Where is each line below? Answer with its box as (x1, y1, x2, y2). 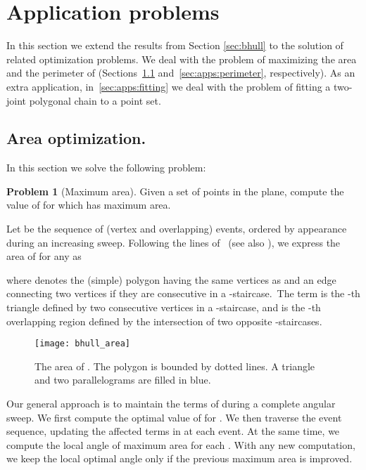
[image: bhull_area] (34, 339, 131, 349)
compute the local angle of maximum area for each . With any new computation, (6, 437, 355, 452)
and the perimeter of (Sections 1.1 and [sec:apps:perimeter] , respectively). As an (6, 65, 355, 80)
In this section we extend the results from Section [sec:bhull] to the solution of (6, 38, 343, 53)
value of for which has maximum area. (6, 197, 171, 212)
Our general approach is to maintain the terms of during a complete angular (6, 396, 336, 411)
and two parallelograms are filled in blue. (34, 372, 211, 387)
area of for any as (6, 249, 82, 263)
